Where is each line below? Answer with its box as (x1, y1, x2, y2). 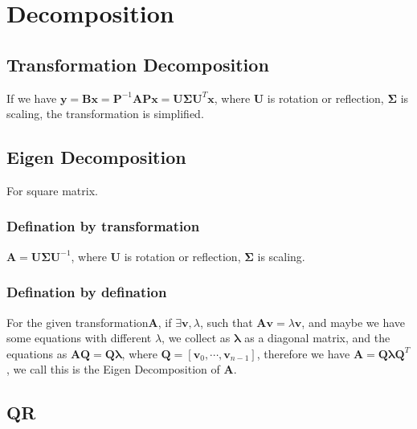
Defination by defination (6, 282, 167, 302)
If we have (6, 89, 57, 106)
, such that (199, 313, 253, 330)
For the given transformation (6, 313, 149, 330)
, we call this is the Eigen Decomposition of (6, 361, 220, 378)
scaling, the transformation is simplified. (6, 105, 204, 122)
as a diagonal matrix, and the (244, 329, 390, 346)
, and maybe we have (301, 313, 406, 330)
